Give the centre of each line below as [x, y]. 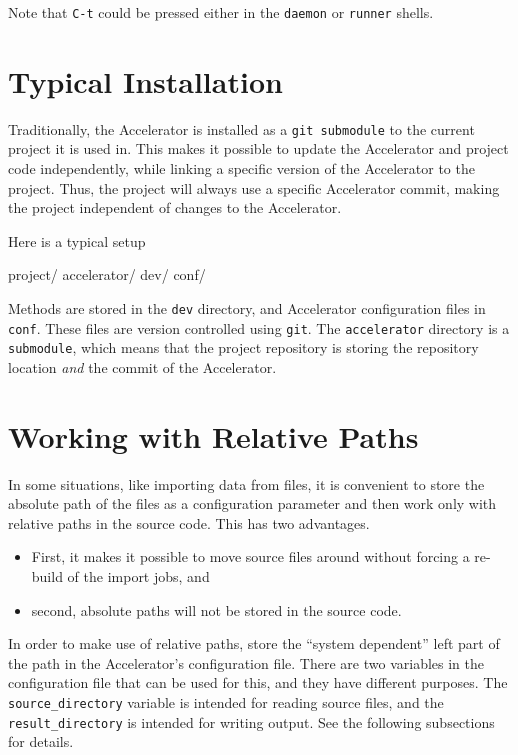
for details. [41, 741]
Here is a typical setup [77, 240]
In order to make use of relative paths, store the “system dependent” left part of [254, 643]
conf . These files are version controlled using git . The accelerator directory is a [259, 327]
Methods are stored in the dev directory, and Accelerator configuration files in [247, 308]
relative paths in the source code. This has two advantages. [189, 522]
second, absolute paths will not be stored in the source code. [216, 609]
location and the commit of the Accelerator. [142, 366]
